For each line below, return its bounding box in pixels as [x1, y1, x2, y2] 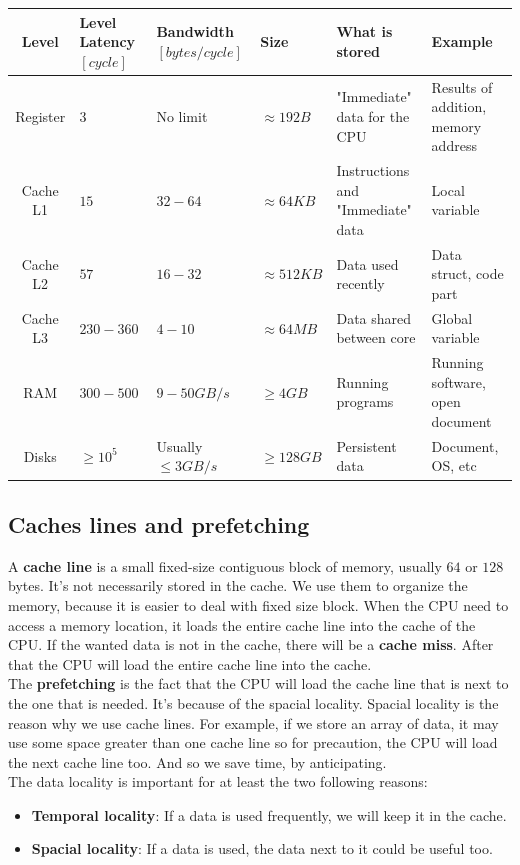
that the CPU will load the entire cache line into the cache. [8, 653, 372, 674]
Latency [79, 31, 136, 52]
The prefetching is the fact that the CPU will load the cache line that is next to [8, 673, 509, 694]
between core [336, 327, 416, 348]
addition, [431, 96, 487, 117]
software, [431, 371, 486, 392]
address [431, 135, 477, 156]
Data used [336, 253, 399, 274]
